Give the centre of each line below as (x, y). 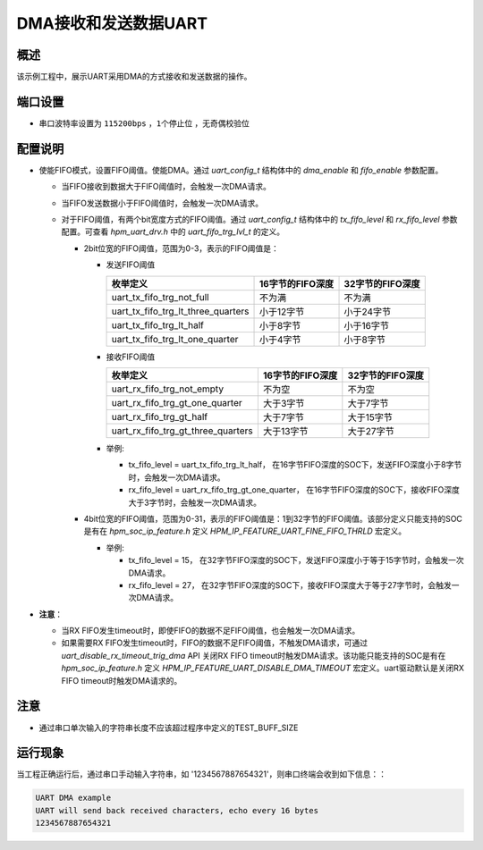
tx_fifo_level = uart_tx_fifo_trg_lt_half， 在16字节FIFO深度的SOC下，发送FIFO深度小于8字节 (295, 465)
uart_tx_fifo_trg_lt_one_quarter (175, 339)
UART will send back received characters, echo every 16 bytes (177, 810)
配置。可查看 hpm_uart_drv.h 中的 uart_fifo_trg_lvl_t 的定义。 (173, 231)
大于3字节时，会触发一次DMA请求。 (195, 502)
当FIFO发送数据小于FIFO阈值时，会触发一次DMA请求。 (162, 203)
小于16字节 (366, 325)
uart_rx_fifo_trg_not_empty (167, 389)
